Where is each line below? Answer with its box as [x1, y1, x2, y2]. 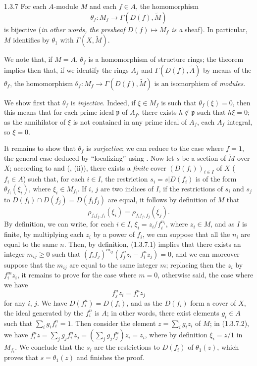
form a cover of [190, 297, 236, 308]
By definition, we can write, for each [4, 219, 114, 229]
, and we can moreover [171, 248, 240, 259]
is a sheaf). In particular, [171, 24, 248, 34]
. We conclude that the [15, 342, 85, 352]
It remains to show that [4, 143, 76, 153]
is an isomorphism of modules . [154, 78, 246, 88]
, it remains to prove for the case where [17, 270, 137, 280]
